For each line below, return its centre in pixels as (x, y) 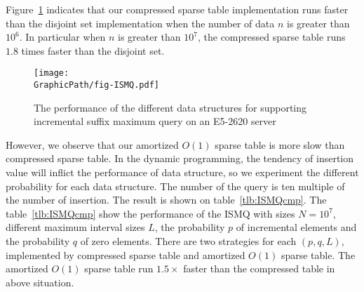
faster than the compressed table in (259, 268)
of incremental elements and (296, 227)
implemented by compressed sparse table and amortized (126, 254)
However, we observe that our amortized (92, 144)
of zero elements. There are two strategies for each (188, 241)
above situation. (40, 282)
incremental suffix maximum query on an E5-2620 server (155, 121)
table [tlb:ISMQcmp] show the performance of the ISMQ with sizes (150, 213)
